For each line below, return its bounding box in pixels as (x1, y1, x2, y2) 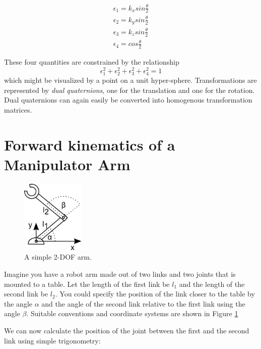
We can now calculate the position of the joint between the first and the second (4, 325, 249, 335)
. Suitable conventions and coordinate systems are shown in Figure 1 (26, 308, 238, 319)
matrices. (4, 104, 32, 115)
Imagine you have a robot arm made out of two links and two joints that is (4, 268, 236, 279)
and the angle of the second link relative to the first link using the (41, 298, 245, 309)
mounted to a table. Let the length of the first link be (4, 278, 170, 289)
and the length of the (179, 278, 245, 289)
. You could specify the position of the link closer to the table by (55, 288, 255, 299)
